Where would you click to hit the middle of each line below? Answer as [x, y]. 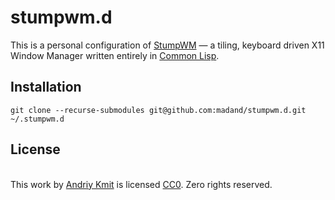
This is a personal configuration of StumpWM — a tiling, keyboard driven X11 [167, 45]
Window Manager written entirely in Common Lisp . [115, 55]
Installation [46, 87]
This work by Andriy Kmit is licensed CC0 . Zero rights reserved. [141, 184]
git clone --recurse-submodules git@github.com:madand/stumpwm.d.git [158, 110]
